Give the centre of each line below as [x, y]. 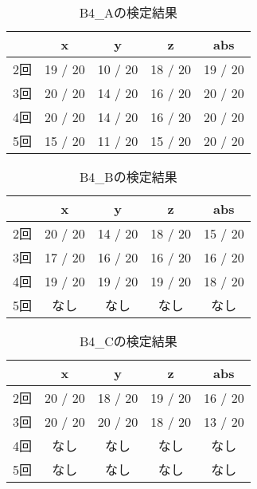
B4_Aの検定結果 [128, 12]
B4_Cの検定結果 [128, 341]
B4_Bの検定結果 [128, 177]
